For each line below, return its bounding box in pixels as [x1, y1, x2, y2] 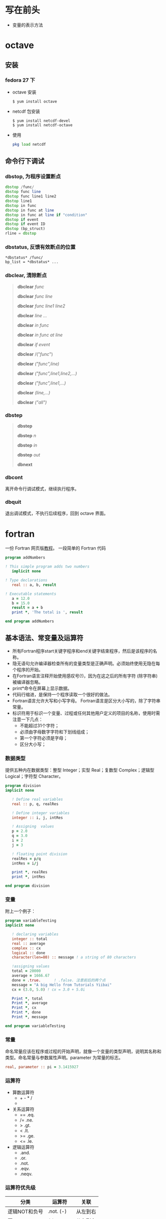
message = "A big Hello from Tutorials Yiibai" [11, 982, 112, 987]
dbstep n [17, 432, 36, 438]
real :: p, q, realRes [11, 801, 58, 806]
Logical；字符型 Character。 [5, 773, 63, 779]
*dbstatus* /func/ [5, 255, 43, 260]
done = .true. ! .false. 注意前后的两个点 [11, 978, 106, 983]
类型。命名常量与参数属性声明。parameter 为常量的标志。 [5, 1055, 123, 1061]
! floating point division [11, 851, 68, 856]
